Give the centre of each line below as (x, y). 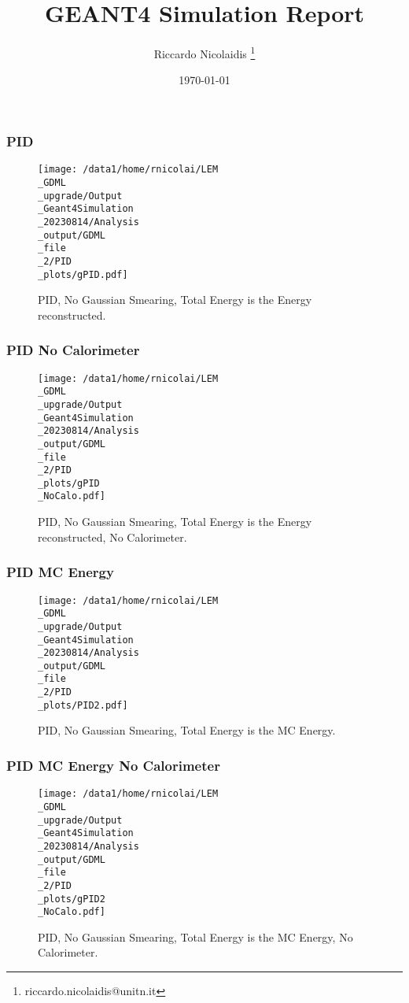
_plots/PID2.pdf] (83, 705)
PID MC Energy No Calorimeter (113, 765)
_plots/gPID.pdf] (83, 274)
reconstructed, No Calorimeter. (112, 537)
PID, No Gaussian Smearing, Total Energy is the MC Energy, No (195, 936)
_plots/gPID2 (72, 899)
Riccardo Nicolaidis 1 (204, 52)
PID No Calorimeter (73, 350)
